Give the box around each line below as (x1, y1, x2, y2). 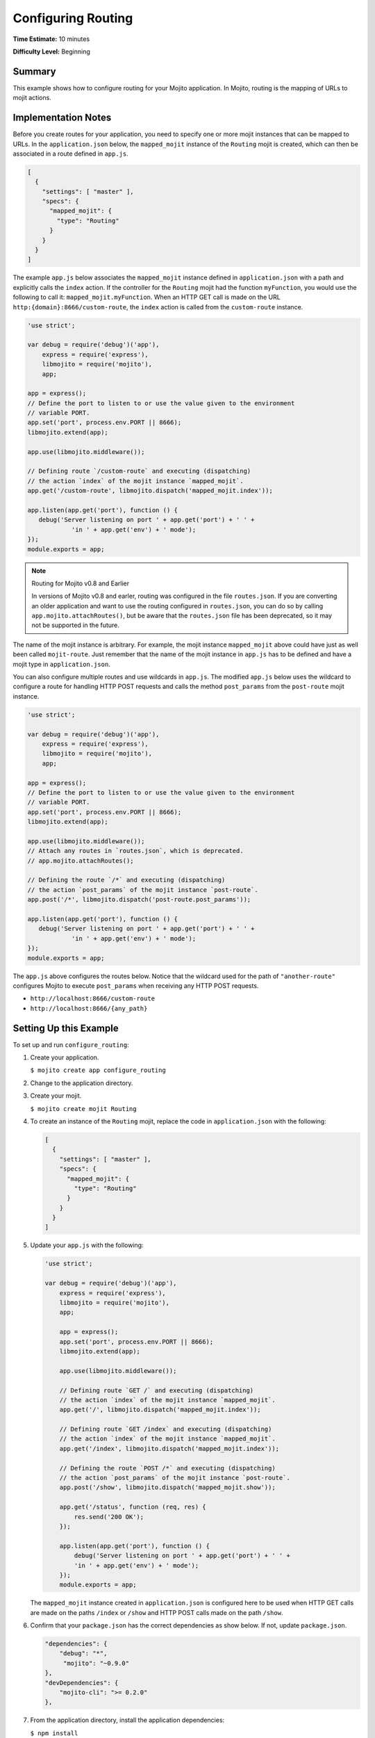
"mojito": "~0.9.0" (62, 1659, 130, 1667)
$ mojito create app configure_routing (30, 1066, 166, 1074)
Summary (12, 65, 56, 77)
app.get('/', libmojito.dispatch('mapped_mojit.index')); (59, 1406, 261, 1414)
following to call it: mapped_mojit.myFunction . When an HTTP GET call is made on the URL (12, 293, 281, 302)
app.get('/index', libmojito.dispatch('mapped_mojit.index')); (59, 1445, 280, 1452)
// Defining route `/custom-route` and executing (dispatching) (27, 467, 251, 476)
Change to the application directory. (30, 1078, 133, 1087)
